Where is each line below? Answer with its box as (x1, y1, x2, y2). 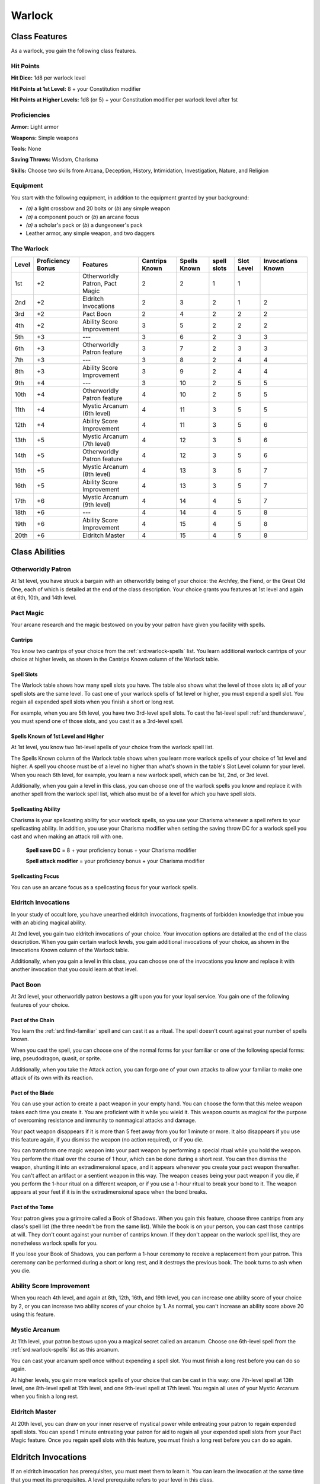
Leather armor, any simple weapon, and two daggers (25, 230, 155, 237)
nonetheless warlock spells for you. (11, 1239, 98, 1247)
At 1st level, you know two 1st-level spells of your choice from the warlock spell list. (11, 744, 215, 751)
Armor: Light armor (11, 123, 59, 131)
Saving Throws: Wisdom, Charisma (11, 156, 98, 163)
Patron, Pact (82, 279, 117, 287)
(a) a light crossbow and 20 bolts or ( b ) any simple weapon (25, 205, 170, 212)
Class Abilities (11, 547, 65, 557)
